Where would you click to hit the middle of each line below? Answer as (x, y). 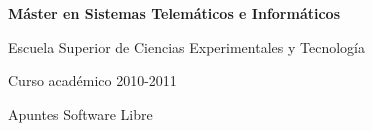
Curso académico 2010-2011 (92, 80)
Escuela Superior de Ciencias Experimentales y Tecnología (186, 46)
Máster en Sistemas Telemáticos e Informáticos (174, 13)
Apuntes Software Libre (80, 113)
